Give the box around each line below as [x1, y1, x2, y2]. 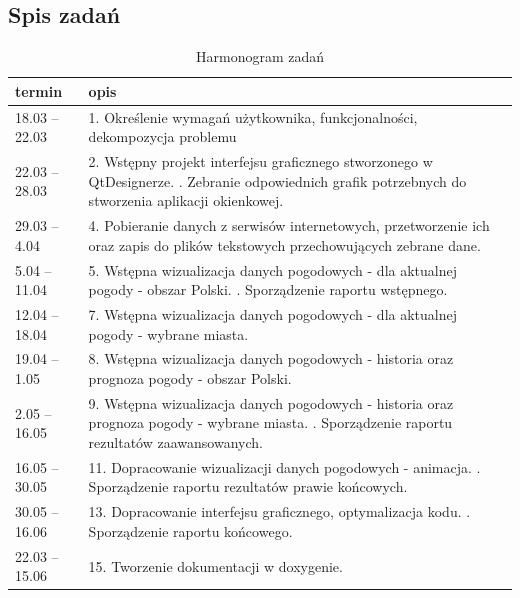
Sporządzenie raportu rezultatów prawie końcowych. [88, 476, 408, 497]
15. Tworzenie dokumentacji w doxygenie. [88, 555, 343, 576]
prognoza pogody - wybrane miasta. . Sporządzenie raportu [88, 412, 453, 433]
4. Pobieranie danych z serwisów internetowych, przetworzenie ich [88, 215, 490, 236]
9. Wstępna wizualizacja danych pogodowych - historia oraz [88, 392, 454, 413]
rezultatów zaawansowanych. [88, 432, 263, 453]
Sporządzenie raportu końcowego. [88, 520, 293, 541]
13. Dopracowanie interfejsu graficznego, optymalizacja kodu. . [88, 501, 471, 522]
